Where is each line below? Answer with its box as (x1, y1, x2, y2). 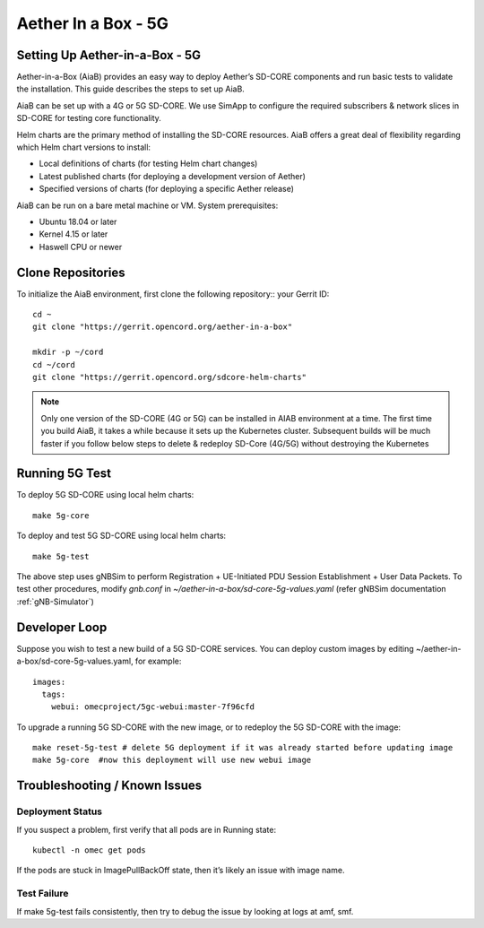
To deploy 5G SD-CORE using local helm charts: (16, 490, 194, 500)
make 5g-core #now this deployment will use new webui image (32, 755, 312, 766)
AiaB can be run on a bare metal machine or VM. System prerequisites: (16, 200, 279, 211)
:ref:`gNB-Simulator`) (16, 596, 94, 607)
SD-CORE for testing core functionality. (16, 113, 161, 124)
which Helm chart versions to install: (16, 142, 151, 152)
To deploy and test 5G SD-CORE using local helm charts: (16, 530, 227, 542)
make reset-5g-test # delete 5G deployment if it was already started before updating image (32, 742, 454, 753)
